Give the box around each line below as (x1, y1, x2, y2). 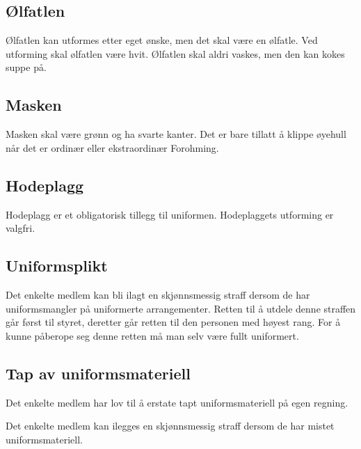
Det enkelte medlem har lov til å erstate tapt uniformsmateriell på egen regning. (6, 395, 348, 409)
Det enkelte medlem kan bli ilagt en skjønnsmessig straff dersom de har (6, 287, 310, 301)
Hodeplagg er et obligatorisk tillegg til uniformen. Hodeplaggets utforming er (6, 207, 334, 221)
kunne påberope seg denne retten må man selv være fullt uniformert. (6, 328, 299, 342)
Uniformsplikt (6, 255, 108, 276)
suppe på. (6, 60, 47, 74)
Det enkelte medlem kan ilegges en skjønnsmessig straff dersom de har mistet (6, 418, 335, 433)
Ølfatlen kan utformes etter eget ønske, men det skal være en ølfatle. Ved (6, 33, 318, 47)
